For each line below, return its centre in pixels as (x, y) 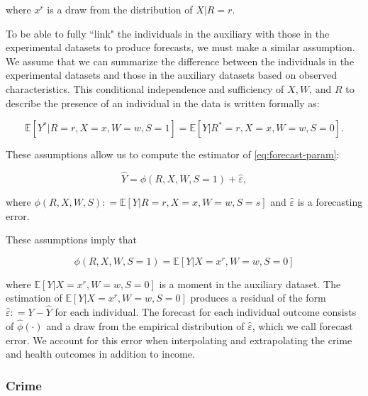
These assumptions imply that (72, 240)
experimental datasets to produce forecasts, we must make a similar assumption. (180, 47)
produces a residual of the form (258, 298)
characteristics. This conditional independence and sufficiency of (145, 88)
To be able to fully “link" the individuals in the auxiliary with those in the (168, 33)
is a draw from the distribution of (120, 9)
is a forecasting (330, 201)
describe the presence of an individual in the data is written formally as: (163, 103)
